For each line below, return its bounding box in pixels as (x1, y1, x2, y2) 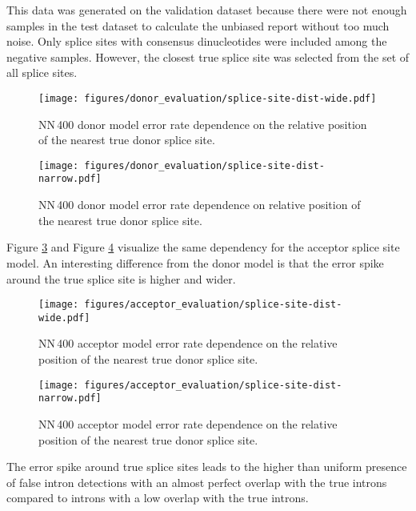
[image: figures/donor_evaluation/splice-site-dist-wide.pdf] (38, 92, 377, 104)
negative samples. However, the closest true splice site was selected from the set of (6, 48, 410, 65)
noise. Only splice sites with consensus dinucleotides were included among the (6, 33, 387, 50)
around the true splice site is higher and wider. (6, 270, 236, 287)
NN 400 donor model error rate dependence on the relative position (38, 115, 367, 132)
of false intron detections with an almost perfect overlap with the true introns (6, 473, 387, 490)
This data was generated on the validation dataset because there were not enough (6, 2, 407, 18)
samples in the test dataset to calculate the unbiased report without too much (6, 17, 390, 34)
